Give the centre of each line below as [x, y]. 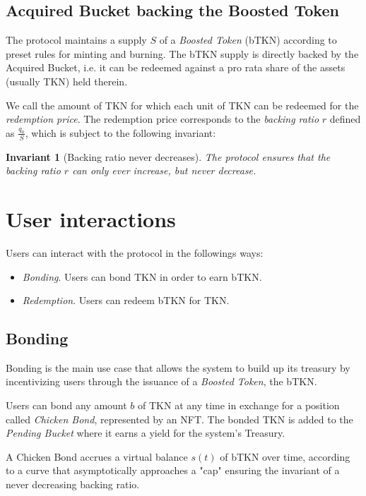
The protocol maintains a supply [76, 40]
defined [345, 119]
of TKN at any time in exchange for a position [239, 405]
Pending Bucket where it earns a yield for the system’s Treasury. [146, 433]
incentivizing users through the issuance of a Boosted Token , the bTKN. [161, 381]
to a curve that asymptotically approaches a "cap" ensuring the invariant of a [173, 470]
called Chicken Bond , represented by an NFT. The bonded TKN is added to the [179, 419]
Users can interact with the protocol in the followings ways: [135, 252]
